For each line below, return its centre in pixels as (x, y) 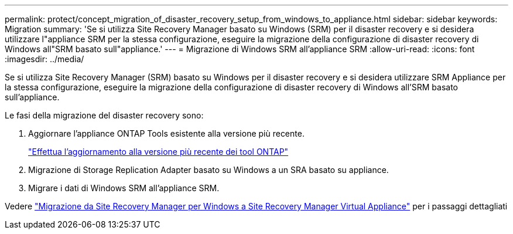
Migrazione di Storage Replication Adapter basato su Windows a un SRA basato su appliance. (208, 170)
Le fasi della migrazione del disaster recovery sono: (104, 115)
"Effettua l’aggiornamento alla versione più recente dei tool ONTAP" (158, 152)
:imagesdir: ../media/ (45, 59)
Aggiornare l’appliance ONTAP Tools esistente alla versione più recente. (166, 133)
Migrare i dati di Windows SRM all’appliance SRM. (124, 188)
